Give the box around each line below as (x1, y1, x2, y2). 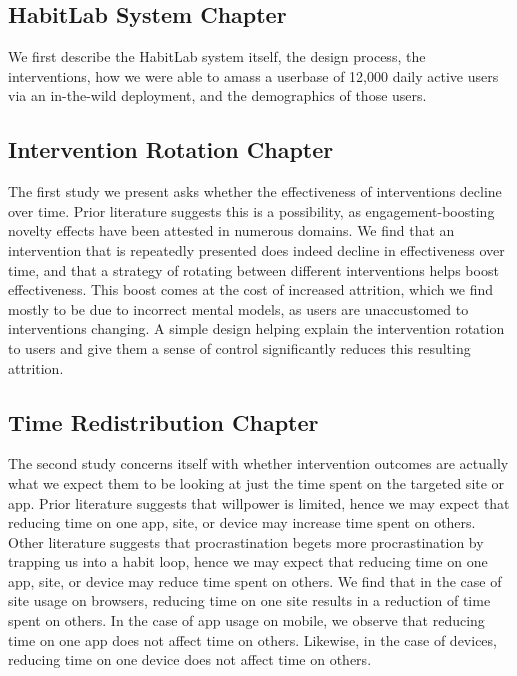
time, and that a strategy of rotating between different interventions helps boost (8, 259, 499, 280)
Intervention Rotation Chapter (8, 134, 334, 165)
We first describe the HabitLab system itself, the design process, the (8, 46, 426, 67)
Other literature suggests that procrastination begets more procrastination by (8, 531, 484, 552)
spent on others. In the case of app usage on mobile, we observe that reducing (8, 610, 485, 631)
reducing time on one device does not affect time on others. (8, 649, 372, 670)
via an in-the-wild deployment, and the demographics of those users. (8, 85, 427, 106)
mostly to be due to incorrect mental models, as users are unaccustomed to (8, 298, 469, 319)
